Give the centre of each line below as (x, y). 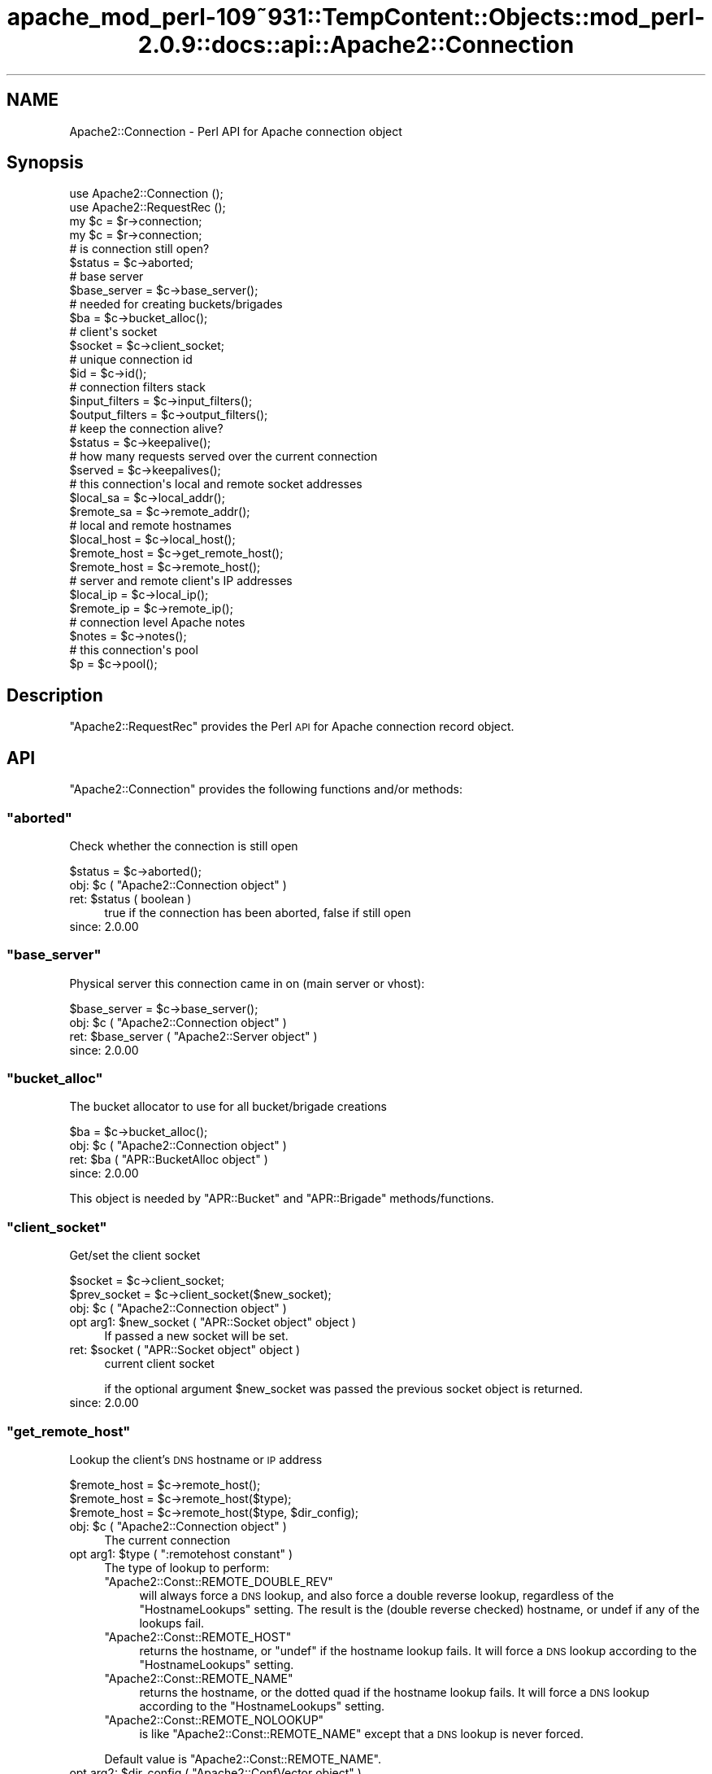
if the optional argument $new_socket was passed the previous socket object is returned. (344, 1389)
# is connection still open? (139, 249)
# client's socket (113, 332)
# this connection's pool (134, 650)
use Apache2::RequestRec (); (148, 208)
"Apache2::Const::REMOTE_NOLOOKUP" (214, 1719)
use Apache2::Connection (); (146, 194)
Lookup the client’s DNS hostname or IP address (196, 1459)
